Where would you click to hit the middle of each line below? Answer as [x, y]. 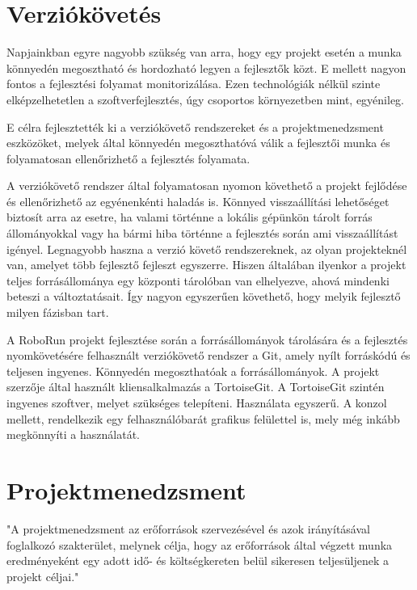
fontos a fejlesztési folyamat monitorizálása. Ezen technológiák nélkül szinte [194, 84]
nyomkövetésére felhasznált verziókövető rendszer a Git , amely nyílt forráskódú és [208, 355]
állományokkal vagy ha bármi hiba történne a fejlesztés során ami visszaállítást [202, 233]
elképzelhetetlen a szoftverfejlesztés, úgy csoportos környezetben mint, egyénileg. [205, 99]
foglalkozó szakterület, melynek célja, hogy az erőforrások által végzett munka [200, 544]
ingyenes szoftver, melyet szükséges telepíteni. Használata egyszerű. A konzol [197, 402]
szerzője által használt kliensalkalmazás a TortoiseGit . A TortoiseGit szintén [196, 387]
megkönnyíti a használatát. [73, 434]
